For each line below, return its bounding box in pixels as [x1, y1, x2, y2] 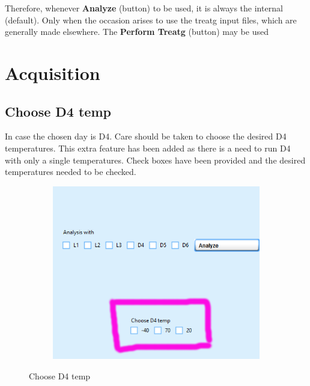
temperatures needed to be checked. [5, 165, 136, 178]
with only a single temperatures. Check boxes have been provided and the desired [5, 153, 306, 166]
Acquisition [5, 60, 100, 85]
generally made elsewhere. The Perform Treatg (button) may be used [5, 25, 269, 38]
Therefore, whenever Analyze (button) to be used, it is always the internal [5, 2, 283, 14]
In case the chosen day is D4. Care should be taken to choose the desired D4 [5, 130, 287, 142]
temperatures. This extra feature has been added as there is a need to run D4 [5, 141, 291, 154]
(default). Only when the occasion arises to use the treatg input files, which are [5, 13, 297, 26]
